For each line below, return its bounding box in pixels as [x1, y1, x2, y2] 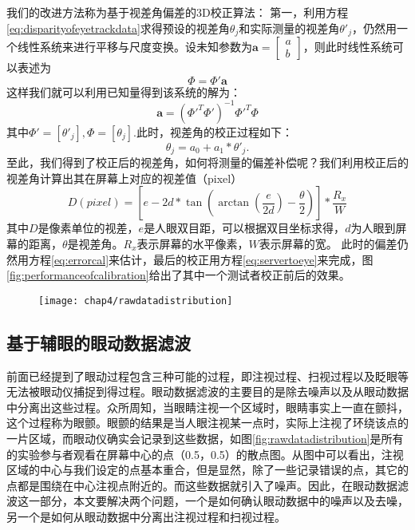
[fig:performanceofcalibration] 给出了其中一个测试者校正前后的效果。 [6, 267, 350, 283]
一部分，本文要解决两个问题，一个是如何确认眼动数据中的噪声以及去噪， [28, 492, 409, 509]
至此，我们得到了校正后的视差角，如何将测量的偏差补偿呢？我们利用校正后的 [6, 154, 409, 171]
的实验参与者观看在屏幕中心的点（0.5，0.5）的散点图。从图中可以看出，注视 [6, 445, 404, 462]
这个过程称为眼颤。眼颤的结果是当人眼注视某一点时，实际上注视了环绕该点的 [6, 414, 409, 431]
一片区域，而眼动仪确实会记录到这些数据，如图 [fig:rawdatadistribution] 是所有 [6, 429, 404, 446]
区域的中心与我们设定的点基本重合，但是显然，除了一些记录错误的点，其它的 [6, 461, 409, 478]
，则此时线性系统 [302, 38, 393, 55]
